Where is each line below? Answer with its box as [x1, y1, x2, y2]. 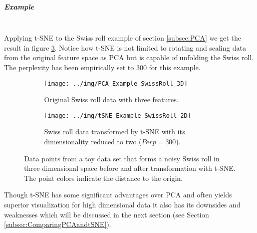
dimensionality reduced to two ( [44, 136, 142, 147]
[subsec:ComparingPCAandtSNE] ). [4, 219, 111, 229]
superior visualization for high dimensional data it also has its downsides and [4, 199, 241, 209]
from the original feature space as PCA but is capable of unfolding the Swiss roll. [4, 52, 254, 63]
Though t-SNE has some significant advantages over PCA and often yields [4, 189, 232, 200]
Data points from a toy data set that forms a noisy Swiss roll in [24, 153, 220, 163]
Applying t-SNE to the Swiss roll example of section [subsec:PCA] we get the [4, 33, 241, 43]
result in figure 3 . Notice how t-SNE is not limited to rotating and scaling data [4, 42, 246, 53]
